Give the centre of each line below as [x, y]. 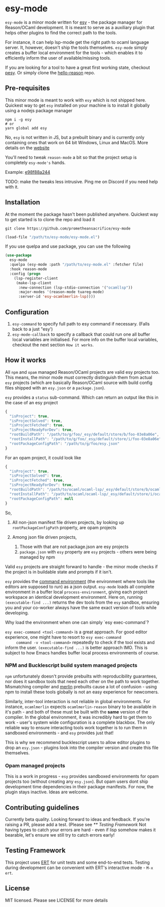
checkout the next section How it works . [53, 345]
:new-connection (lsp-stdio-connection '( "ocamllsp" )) [75, 288]
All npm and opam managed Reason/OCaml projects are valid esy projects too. [82, 372]
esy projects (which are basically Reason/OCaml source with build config [79, 383]
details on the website [27, 148]
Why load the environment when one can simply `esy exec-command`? [77, 622]
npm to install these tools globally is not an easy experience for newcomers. [82, 692]
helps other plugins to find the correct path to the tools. [61, 32]
